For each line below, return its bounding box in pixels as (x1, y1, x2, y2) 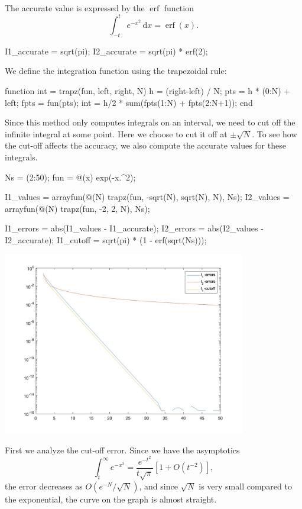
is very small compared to (199, 479, 292, 492)
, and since (139, 479, 178, 492)
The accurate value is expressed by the (5, 2, 145, 14)
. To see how (252, 127, 297, 140)
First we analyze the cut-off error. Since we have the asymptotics (5, 443, 240, 456)
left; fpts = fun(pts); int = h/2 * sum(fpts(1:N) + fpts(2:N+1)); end (5, 96, 253, 108)
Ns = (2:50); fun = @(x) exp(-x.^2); (5, 170, 136, 183)
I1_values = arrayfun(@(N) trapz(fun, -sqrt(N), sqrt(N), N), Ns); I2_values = (5, 191, 290, 203)
